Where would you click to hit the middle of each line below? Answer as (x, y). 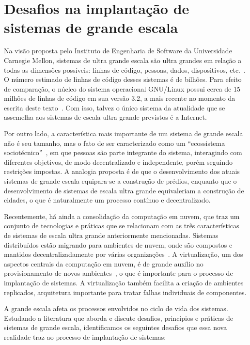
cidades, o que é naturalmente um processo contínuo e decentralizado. (107, 200)
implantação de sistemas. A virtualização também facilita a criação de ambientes (124, 282)
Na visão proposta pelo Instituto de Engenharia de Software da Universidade (118, 51)
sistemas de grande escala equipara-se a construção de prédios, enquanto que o (120, 181)
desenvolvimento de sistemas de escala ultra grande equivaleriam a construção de (124, 190)
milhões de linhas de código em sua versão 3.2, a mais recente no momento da (120, 98)
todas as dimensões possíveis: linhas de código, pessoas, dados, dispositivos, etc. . (125, 70)
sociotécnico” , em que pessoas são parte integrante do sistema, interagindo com (123, 152)
